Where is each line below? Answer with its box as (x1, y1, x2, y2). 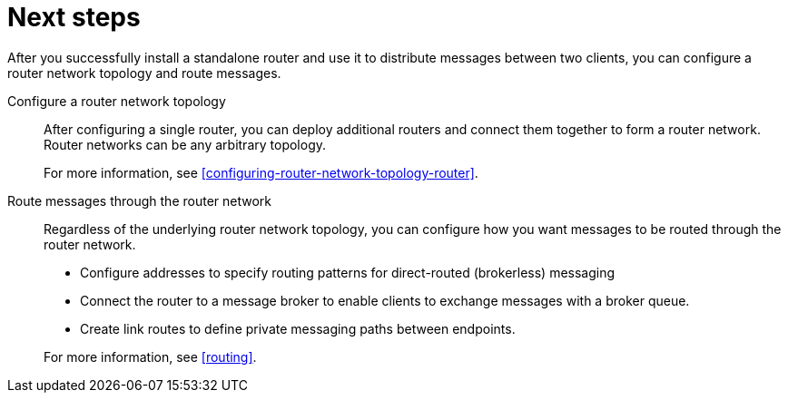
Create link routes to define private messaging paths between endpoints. (80, 320, 516, 337)
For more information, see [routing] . (44, 348, 257, 365)
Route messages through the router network (7, 192, 272, 209)
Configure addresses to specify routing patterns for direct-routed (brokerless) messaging (80, 264, 616, 280)
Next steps (7, 2, 141, 33)
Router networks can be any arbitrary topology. (44, 136, 327, 152)
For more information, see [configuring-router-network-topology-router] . (44, 164, 478, 180)
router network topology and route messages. (7, 64, 281, 81)
